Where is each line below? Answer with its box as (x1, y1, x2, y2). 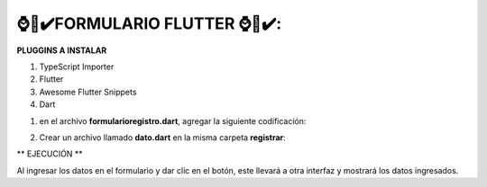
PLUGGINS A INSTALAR (16, 45, 107, 56)
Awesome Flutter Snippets (39, 86, 137, 97)
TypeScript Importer (39, 61, 115, 72)
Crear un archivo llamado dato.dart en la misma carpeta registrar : (39, 131, 286, 143)
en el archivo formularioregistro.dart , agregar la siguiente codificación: (39, 115, 307, 126)
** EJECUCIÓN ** (16, 148, 83, 159)
